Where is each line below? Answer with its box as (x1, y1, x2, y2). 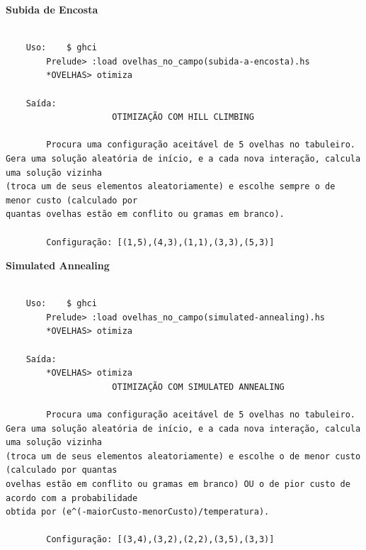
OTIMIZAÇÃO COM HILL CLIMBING (112, 112, 254, 123)
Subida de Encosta (6, 2, 98, 16)
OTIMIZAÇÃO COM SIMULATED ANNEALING (112, 381, 285, 392)
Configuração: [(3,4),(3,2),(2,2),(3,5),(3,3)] (46, 534, 275, 545)
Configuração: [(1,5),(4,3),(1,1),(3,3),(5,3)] (46, 237, 275, 247)
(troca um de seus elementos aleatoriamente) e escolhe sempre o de (6, 181, 336, 192)
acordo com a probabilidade (6, 493, 138, 503)
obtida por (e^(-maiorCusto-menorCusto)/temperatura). (6, 507, 270, 517)
